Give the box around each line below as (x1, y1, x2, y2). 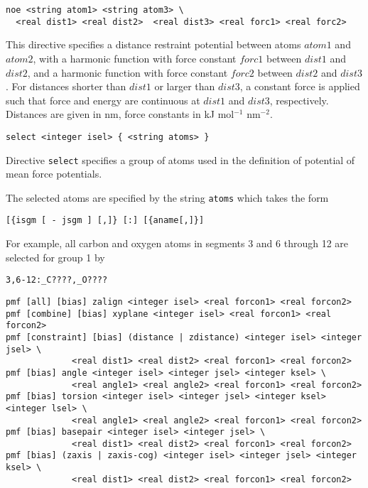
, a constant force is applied (239, 79, 360, 94)
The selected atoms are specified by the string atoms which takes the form (6, 190, 329, 205)
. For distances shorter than (6, 79, 126, 94)
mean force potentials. (6, 166, 102, 181)
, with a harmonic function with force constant (33, 50, 237, 65)
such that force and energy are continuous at (6, 92, 200, 107)
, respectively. (269, 92, 329, 107)
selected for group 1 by (6, 249, 105, 264)
